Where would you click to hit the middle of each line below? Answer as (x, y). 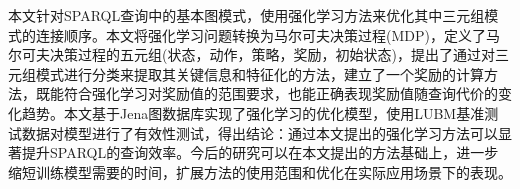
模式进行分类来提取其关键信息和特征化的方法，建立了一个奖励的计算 (259, 73)
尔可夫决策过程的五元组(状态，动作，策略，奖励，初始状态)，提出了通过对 (251, 54)
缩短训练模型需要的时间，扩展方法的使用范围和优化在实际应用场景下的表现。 (260, 171)
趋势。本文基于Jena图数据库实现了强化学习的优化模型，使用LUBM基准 (253, 112)
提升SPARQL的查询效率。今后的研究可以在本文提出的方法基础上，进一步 (260, 152)
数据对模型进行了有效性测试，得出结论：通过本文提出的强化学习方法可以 (259, 132)
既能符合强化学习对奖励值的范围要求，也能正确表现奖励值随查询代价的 (266, 93)
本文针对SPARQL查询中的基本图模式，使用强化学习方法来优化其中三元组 (246, 15)
